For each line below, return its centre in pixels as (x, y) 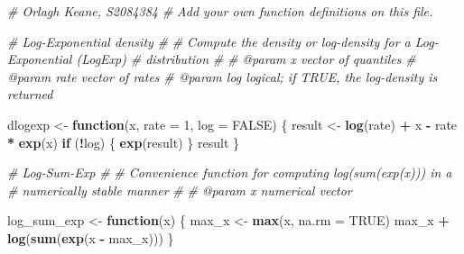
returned (30, 94)
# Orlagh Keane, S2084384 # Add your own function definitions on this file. (220, 11)
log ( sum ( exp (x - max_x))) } (91, 237)
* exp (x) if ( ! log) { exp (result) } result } (123, 142)
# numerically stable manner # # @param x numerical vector (180, 190)
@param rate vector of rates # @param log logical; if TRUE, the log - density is (223, 76)
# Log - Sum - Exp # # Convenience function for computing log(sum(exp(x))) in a (230, 172)
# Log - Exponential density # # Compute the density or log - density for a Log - (223, 41)
